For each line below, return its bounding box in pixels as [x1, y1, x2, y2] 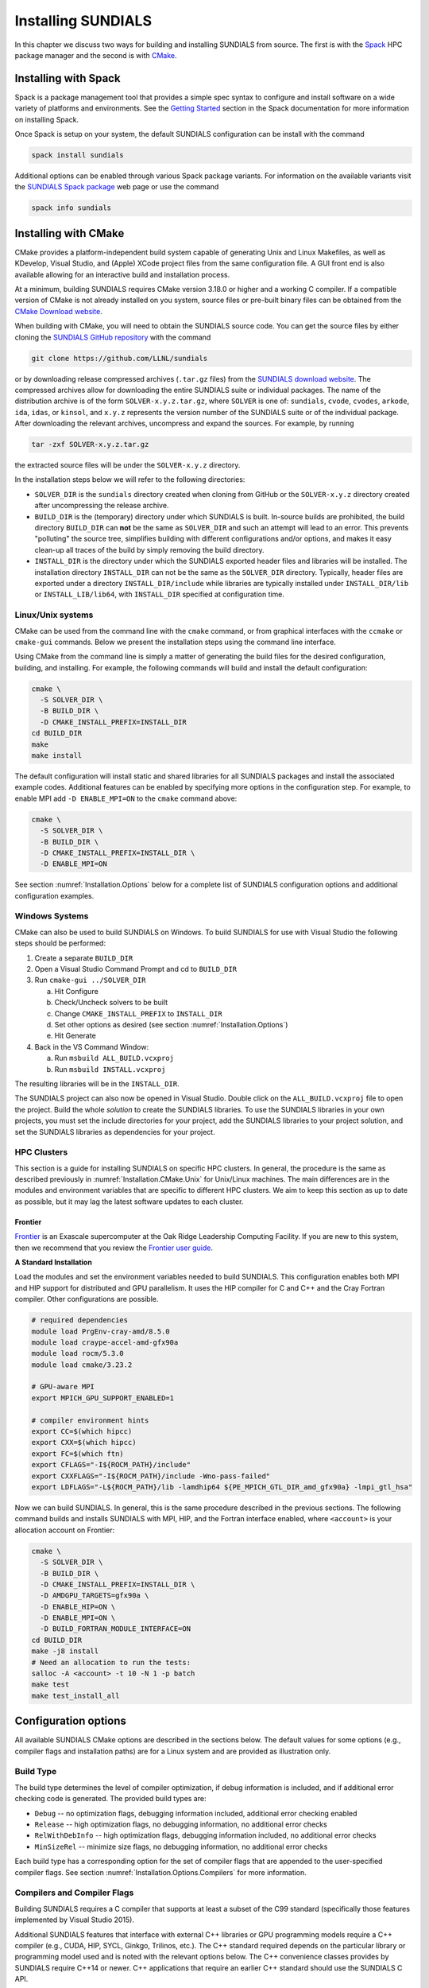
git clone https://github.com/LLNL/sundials [31, 354, 208, 363]
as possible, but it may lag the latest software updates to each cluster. [14, 1197, 244, 1206]
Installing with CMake [14, 227, 125, 240]
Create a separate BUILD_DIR [34, 953, 133, 962]
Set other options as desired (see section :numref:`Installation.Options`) [54, 1019, 288, 1029]
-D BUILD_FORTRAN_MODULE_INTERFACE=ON [40, 1625, 191, 1633]
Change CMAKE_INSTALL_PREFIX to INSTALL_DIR [54, 1008, 222, 1018]
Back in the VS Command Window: [34, 1042, 149, 1051]
